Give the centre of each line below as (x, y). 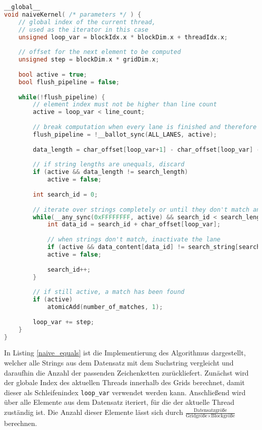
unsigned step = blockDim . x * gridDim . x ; (89, 60)
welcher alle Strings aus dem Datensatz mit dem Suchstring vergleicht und (119, 362)
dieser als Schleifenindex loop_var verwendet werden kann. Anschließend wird (125, 392)
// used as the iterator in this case (83, 29)
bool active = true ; (53, 74)
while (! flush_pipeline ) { (62, 97)
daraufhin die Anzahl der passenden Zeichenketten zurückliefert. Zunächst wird (126, 372)
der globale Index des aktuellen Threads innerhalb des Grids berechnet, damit (124, 382)
